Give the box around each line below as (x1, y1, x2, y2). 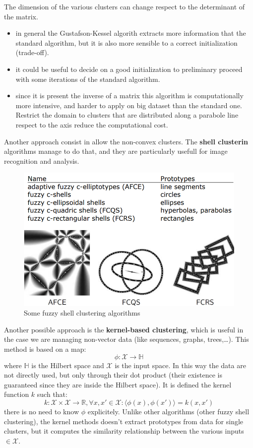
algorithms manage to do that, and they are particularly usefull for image (4, 146, 228, 156)
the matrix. (4, 11, 38, 21)
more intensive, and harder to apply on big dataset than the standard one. (15, 100, 242, 110)
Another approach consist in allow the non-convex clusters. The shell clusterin (4, 136, 248, 146)
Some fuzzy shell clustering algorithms (24, 308, 140, 318)
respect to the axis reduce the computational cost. (15, 119, 168, 129)
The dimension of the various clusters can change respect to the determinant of (4, 1, 245, 11)
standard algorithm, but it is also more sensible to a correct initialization (15, 37, 238, 48)
